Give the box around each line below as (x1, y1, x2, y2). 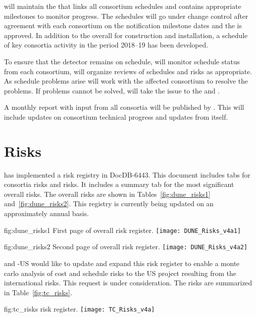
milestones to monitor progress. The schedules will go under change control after (4, 10, 248, 21)
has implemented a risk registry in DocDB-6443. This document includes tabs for (4, 169, 251, 180)
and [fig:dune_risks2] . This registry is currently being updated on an (4, 198, 214, 209)
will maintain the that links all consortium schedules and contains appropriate (4, 1, 241, 11)
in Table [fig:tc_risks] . (4, 287, 72, 297)
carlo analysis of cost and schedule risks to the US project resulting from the (4, 268, 236, 278)
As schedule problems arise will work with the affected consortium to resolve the (4, 76, 248, 86)
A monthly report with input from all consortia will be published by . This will (4, 102, 245, 112)
